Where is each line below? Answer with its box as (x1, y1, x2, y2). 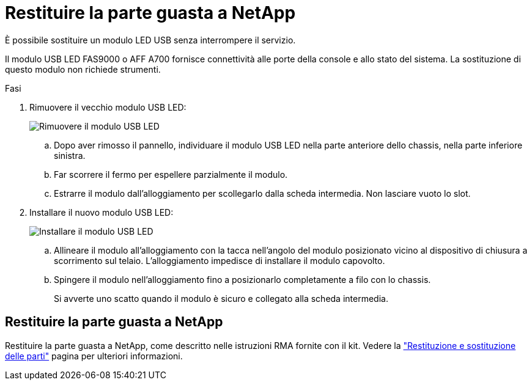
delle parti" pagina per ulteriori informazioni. (5, 350, 183, 361)
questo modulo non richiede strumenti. (5, 64, 161, 75)
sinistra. (54, 150, 86, 161)
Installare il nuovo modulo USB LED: (29, 207, 174, 218)
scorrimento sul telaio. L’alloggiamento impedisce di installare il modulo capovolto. (54, 255, 385, 266)
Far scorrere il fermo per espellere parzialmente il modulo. (54, 169, 288, 180)
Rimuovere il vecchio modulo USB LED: (29, 101, 187, 112)
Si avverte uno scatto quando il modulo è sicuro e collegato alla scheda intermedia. (54, 293, 388, 304)
